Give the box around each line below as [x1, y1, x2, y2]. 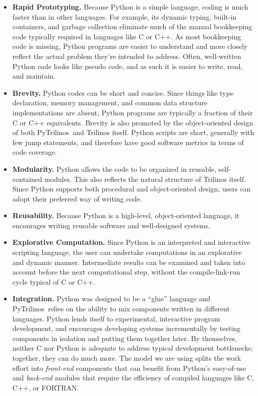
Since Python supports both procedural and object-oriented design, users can [12, 183, 251, 194]
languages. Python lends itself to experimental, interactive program [12, 313, 220, 323]
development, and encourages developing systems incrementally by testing [12, 323, 241, 334]
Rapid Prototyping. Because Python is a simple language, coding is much [12, 2, 248, 12]
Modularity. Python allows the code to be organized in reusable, [12, 163, 216, 174]
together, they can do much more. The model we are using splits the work [12, 353, 241, 363]
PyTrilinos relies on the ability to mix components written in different [12, 303, 230, 314]
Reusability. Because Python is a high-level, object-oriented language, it [12, 210, 240, 221]
